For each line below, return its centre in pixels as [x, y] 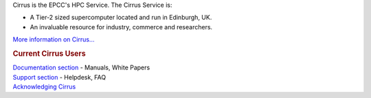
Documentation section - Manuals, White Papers [81, 67]
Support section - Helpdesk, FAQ [59, 77]
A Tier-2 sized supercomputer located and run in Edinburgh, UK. [121, 18]
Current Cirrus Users [49, 53]
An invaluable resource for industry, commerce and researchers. [121, 27]
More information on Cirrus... [54, 39]
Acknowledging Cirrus [44, 86]
